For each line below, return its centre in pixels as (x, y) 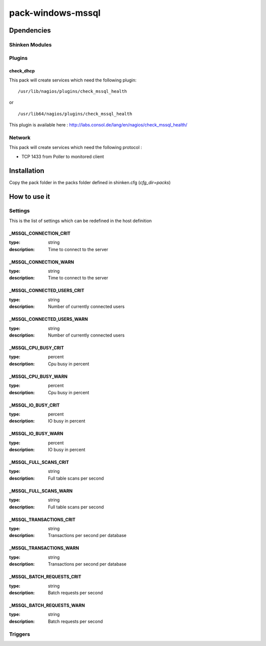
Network (20, 138)
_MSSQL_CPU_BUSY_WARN (38, 376)
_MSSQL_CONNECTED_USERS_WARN (49, 319)
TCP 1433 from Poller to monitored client (63, 156)
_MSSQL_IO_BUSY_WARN (36, 434)
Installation (27, 171)
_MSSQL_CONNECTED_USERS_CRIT (47, 291)
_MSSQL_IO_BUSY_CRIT (34, 405)
